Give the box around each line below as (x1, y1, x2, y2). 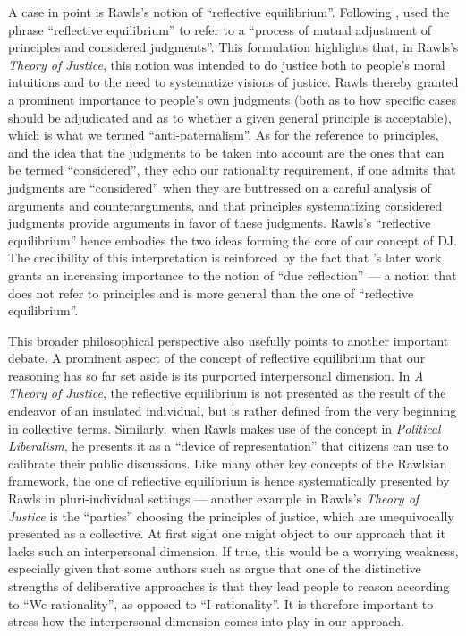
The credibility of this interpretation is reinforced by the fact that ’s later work (8, 248, 442, 267)
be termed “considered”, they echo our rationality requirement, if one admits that (8, 160, 456, 179)
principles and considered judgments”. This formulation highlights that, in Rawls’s (8, 38, 459, 56)
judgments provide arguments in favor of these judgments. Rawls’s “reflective (8, 213, 431, 232)
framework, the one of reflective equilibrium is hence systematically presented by (8, 471, 450, 490)
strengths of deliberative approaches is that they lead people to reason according (8, 577, 450, 595)
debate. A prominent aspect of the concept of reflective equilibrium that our (8, 348, 426, 367)
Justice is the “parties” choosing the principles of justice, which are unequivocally (8, 506, 454, 525)
